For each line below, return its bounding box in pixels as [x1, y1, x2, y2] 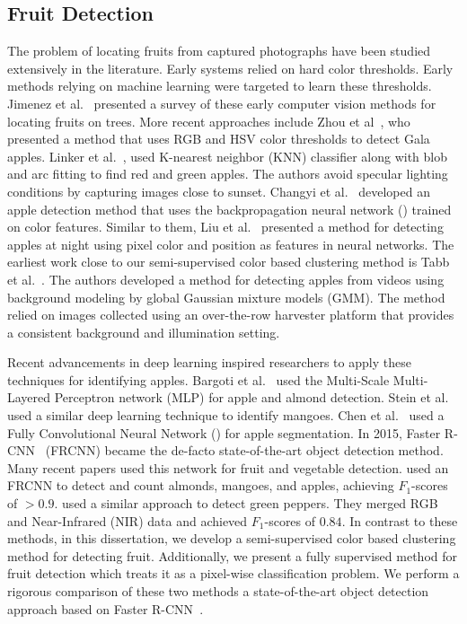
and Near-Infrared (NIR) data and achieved [7, 511, 248, 530]
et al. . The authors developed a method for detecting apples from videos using [7, 269, 445, 288]
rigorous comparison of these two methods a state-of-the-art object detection [7, 582, 429, 601]
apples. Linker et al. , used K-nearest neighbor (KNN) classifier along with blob [7, 146, 447, 165]
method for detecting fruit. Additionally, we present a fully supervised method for [7, 546, 457, 565]
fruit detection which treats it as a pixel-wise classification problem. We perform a [7, 564, 460, 583]
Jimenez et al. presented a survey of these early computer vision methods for [7, 93, 436, 112]
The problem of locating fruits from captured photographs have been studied [7, 41, 431, 60]
